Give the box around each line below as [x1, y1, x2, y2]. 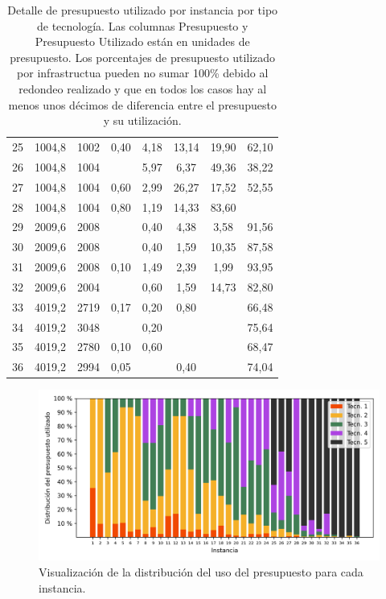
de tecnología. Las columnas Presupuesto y [36, 17, 248, 34]
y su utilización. [103, 112, 182, 129]
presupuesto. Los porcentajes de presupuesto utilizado [10, 48, 276, 65]
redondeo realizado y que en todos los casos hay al [18, 80, 267, 97]
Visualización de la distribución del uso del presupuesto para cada [39, 563, 363, 580]
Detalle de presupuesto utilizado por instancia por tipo [7, 2, 278, 18]
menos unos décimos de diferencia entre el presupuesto [8, 96, 277, 113]
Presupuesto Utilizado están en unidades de [35, 33, 250, 50]
